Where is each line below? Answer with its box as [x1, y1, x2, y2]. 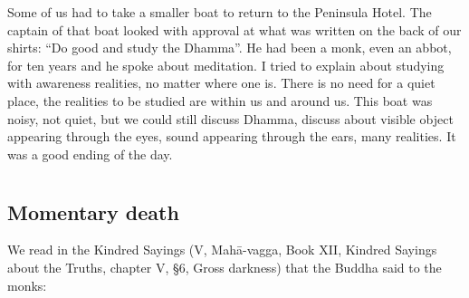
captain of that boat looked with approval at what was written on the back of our [7, 20, 462, 39]
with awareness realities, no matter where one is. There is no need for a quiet [7, 73, 435, 92]
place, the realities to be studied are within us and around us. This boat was [7, 91, 433, 110]
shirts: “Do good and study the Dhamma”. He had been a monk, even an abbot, [7, 38, 452, 57]
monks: [7, 275, 47, 294]
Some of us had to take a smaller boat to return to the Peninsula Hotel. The [7, 3, 432, 21]
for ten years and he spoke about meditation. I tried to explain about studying [7, 55, 445, 74]
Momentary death [7, 197, 179, 226]
